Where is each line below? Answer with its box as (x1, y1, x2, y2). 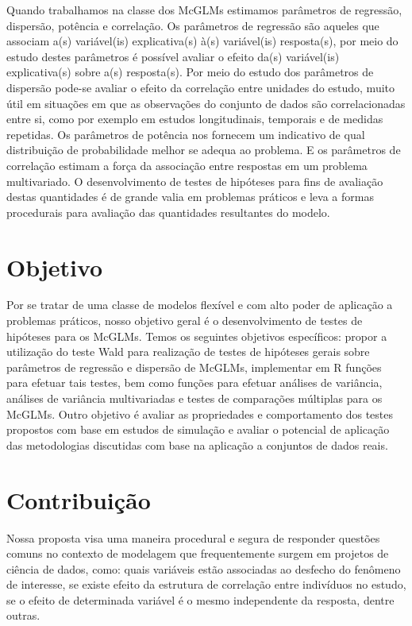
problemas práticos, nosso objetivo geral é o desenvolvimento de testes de (6, 312, 363, 329)
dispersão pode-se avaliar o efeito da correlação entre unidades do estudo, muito (6, 79, 395, 95)
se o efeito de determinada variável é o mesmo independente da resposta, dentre (6, 591, 395, 608)
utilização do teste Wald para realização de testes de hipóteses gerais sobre (6, 343, 370, 360)
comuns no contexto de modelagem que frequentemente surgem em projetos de (6, 545, 389, 562)
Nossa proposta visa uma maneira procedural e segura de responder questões (6, 529, 380, 546)
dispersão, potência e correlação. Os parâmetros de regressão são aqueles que (6, 17, 379, 33)
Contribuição (6, 483, 151, 516)
